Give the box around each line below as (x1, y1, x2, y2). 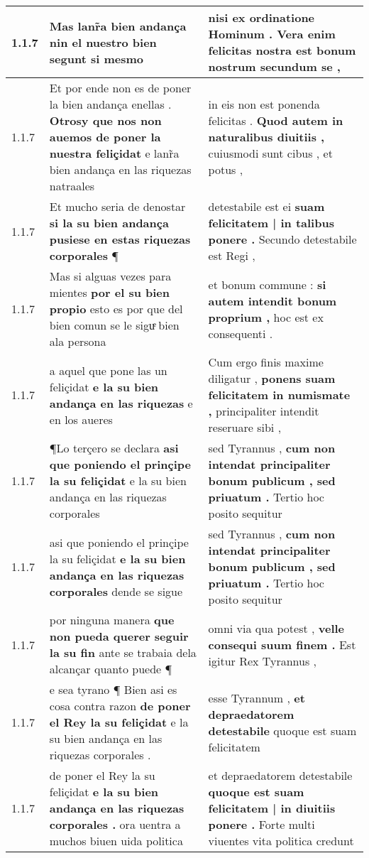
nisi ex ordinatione (208, 9, 315, 26)
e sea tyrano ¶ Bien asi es (49, 681, 177, 697)
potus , (208, 161, 243, 178)
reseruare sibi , (208, 419, 282, 435)
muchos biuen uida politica (49, 832, 183, 849)
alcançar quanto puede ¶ (49, 661, 172, 677)
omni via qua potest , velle (208, 619, 345, 636)
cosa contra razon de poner (49, 697, 191, 714)
